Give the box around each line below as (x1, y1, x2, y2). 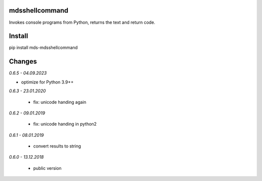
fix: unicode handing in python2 (33, 121, 97, 127)
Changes (9, 57, 37, 66)
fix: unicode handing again (33, 99, 87, 105)
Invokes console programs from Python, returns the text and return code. (9, 19, 155, 25)
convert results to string (33, 143, 81, 149)
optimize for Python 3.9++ (21, 79, 74, 85)
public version (33, 165, 62, 171)
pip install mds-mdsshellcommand (9, 45, 78, 50)
